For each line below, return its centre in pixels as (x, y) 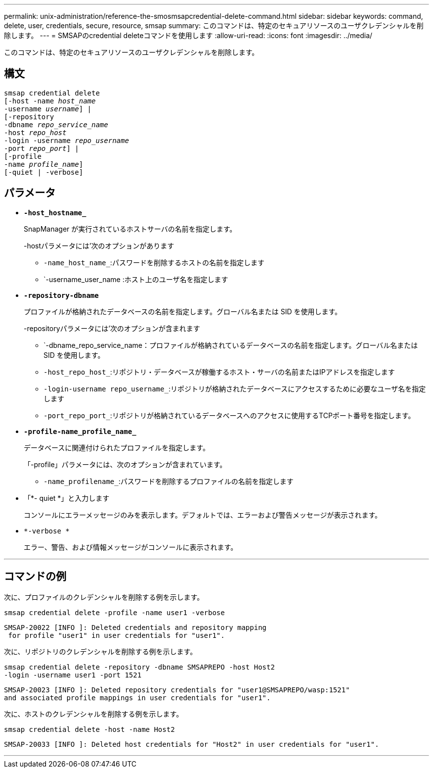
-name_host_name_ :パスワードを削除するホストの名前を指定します (154, 262)
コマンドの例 (35, 577)
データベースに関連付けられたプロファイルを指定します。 (117, 447)
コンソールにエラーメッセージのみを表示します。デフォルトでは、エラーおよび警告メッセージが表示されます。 (203, 515)
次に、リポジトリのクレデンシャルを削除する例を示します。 (101, 651)
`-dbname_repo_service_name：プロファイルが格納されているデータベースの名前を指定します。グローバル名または (231, 345)
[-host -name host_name (50, 101)
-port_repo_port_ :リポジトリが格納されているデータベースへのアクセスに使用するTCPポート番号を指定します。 (229, 415)
